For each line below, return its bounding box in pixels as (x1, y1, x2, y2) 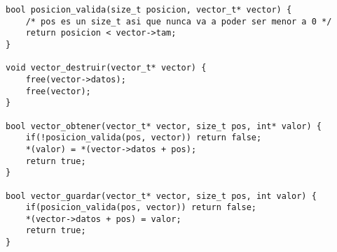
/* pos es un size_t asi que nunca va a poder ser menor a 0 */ (25, 16, 332, 27)
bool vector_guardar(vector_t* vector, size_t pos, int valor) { (6, 191, 317, 201)
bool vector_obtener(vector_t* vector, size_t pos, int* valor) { (6, 121, 322, 131)
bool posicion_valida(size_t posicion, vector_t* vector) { (6, 5, 292, 15)
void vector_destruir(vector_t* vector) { (6, 63, 207, 73)
